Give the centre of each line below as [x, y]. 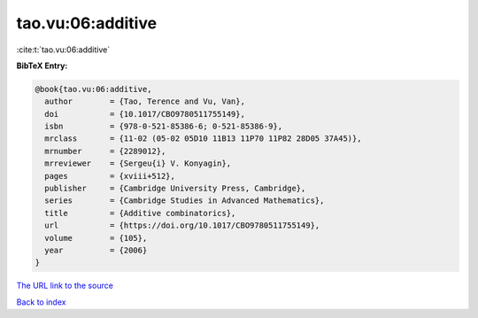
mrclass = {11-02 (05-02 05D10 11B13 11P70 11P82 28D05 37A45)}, [203, 139]
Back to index [41, 302]
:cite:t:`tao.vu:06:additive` [63, 50]
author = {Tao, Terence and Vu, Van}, [145, 101]
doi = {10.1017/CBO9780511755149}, [145, 114]
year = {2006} [96, 250]
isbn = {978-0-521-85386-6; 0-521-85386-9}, [164, 127]
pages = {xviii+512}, [110, 176]
